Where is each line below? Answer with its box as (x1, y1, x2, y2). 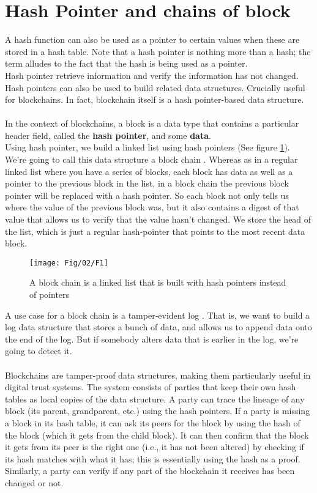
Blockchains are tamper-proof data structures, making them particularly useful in (5, 368, 311, 381)
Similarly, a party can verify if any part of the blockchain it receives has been (5, 464, 295, 477)
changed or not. (5, 476, 64, 489)
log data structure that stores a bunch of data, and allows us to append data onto (5, 321, 312, 333)
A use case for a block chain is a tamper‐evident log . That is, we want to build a (5, 308, 310, 321)
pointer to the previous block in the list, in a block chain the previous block (5, 177, 289, 190)
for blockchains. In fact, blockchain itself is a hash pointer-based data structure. (5, 93, 304, 106)
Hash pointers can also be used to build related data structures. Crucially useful (5, 81, 305, 94)
